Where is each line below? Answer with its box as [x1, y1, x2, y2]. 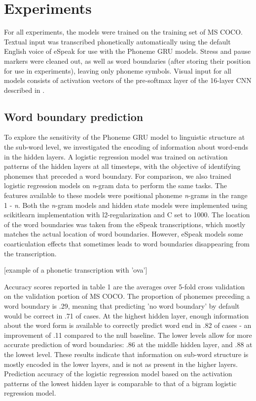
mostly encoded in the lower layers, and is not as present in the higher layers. [4, 359, 238, 369]
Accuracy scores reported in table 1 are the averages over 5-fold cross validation [4, 281, 245, 291]
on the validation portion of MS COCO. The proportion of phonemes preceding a [4, 291, 250, 301]
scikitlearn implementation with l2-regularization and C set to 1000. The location [4, 209, 250, 220]
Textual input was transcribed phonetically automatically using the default [4, 36, 231, 46]
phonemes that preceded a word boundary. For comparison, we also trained [4, 170, 231, 181]
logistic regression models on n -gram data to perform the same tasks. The [4, 180, 227, 191]
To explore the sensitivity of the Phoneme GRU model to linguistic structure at [4, 132, 245, 142]
